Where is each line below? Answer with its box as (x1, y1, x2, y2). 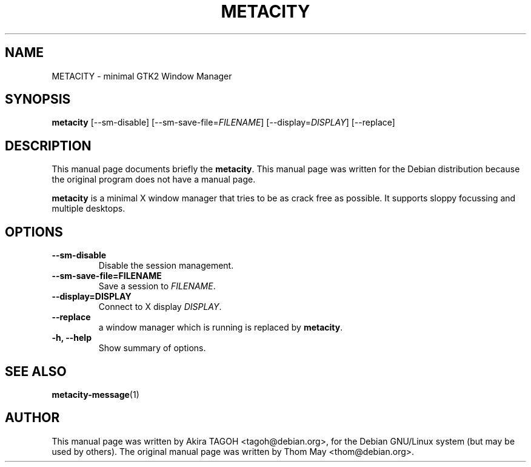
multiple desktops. (52, 203, 125, 214)
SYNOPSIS (5, 92, 71, 107)
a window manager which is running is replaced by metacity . (98, 322, 343, 333)
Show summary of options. (98, 343, 206, 354)
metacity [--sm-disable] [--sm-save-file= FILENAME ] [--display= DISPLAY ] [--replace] (52, 117, 395, 128)
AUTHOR (5, 410, 60, 426)
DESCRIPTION (5, 138, 92, 153)
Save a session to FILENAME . (98, 281, 216, 292)
